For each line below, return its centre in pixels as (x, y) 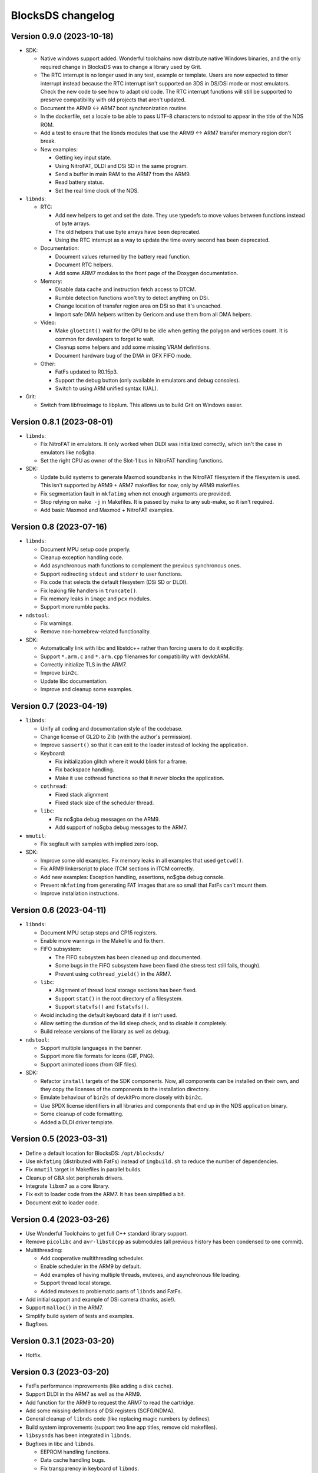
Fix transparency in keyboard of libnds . (90, 1468)
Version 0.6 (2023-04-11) (59, 910)
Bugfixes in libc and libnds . (60, 1444)
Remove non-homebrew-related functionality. (96, 632)
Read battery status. (79, 182)
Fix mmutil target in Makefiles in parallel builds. (84, 1170)
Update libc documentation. (74, 681)
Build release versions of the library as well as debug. (105, 1032)
